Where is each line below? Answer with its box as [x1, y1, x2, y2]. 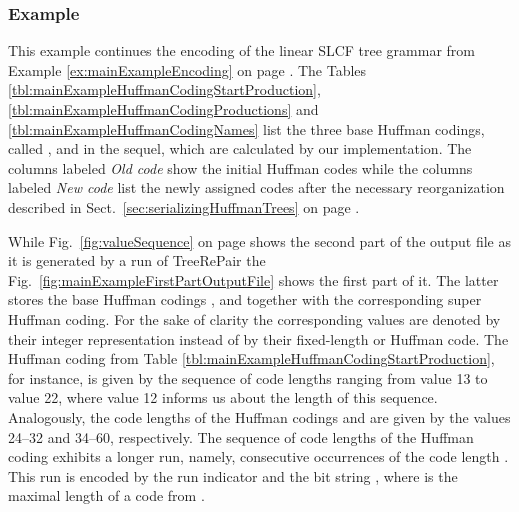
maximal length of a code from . [8, 485, 205, 506]
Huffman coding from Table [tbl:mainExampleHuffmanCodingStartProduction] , [8, 348, 495, 369]
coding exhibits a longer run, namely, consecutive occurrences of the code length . [8, 446, 509, 467]
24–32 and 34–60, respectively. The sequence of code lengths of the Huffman [8, 426, 474, 447]
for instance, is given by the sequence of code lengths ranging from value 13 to [8, 367, 488, 388]
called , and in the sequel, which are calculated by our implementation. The [8, 138, 472, 159]
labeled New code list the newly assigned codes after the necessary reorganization [8, 177, 505, 198]
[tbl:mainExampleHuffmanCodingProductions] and [8, 99, 319, 119]
